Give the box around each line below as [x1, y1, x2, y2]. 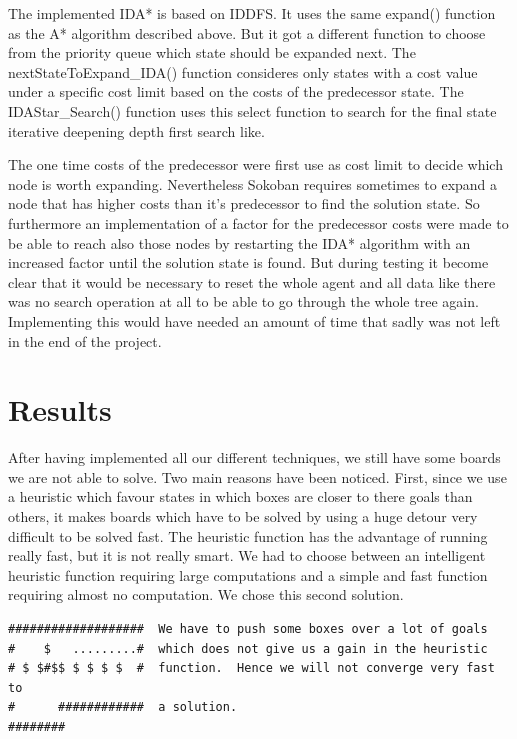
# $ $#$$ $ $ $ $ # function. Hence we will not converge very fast [8, 661, 495, 676]
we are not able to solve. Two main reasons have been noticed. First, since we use [8, 466, 507, 487]
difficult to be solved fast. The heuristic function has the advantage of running [8, 525, 488, 546]
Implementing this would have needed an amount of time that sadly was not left [8, 310, 501, 331]
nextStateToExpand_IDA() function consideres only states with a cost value [8, 61, 478, 82]
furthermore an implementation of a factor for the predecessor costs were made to [8, 212, 509, 233]
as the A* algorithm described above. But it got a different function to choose [8, 22, 486, 43]
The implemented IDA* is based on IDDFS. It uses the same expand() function [8, 3, 496, 23]
